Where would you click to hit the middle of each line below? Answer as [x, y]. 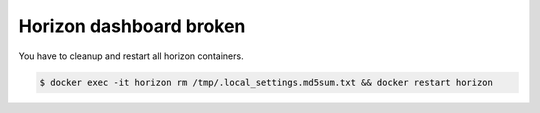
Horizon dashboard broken [132, 26]
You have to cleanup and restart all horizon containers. [131, 56]
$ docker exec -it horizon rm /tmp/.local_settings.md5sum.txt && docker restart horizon [266, 82]
